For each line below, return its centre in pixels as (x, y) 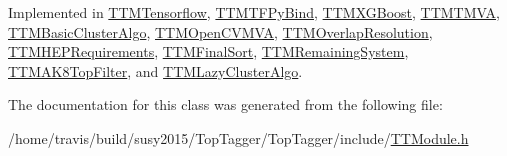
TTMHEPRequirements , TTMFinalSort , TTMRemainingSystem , (208, 51)
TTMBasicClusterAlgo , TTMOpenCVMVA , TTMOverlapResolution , (220, 31)
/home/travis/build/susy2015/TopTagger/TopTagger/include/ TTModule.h (238, 137)
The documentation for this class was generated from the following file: (225, 104)
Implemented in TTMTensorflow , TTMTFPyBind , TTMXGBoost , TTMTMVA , (254, 12)
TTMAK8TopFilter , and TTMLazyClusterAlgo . (155, 70)
